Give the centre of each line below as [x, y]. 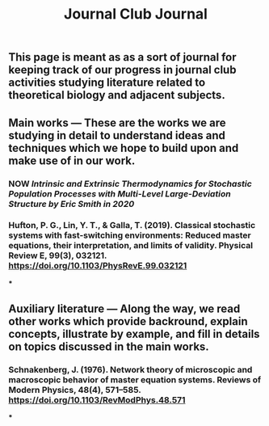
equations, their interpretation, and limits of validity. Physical [130, 246]
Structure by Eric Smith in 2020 [71, 204]
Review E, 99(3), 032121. [58, 255]
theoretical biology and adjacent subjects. [117, 95]
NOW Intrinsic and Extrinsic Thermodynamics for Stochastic [130, 183]
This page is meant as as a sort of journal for [122, 57]
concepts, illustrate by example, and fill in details [134, 334]
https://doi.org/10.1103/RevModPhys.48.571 [97, 400]
